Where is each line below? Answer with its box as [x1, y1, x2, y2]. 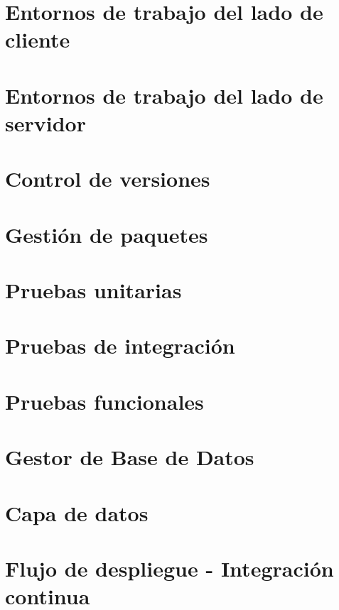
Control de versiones [5, 164, 210, 193]
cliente [5, 25, 70, 54]
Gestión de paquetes [5, 219, 208, 249]
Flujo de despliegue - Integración [5, 553, 334, 582]
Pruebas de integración [5, 331, 235, 360]
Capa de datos [5, 498, 149, 527]
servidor [5, 108, 86, 137]
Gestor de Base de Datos [5, 442, 254, 472]
